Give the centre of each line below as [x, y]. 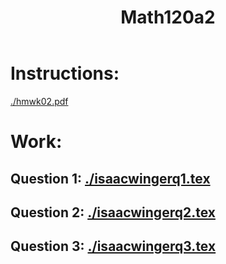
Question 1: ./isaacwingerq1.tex [110, 178]
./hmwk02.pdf [39, 101]
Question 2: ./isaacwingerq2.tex [113, 212]
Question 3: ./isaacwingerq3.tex [113, 246]
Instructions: [65, 73]
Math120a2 [168, 17]
